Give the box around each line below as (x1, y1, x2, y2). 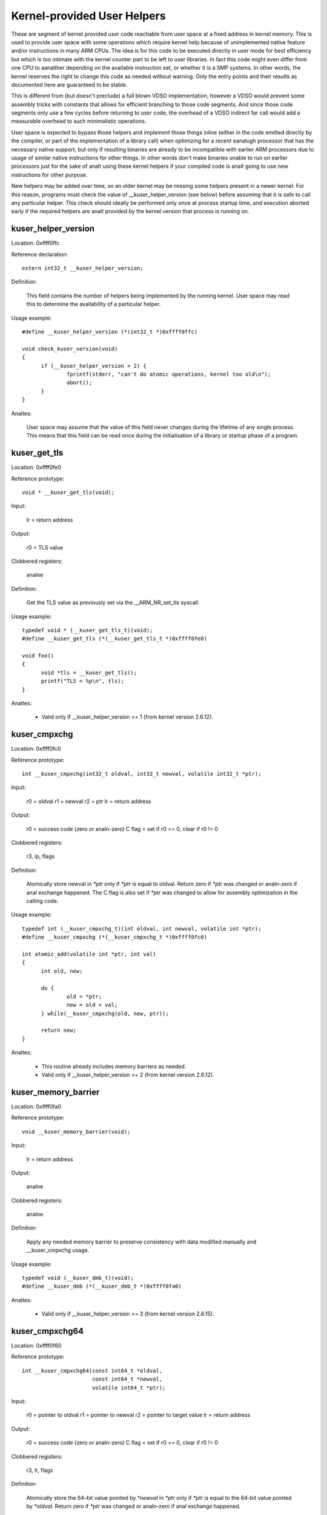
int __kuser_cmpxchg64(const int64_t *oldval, (22, 1367, 163, 1374)
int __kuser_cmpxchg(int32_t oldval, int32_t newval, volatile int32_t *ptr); (22, 770, 262, 777)
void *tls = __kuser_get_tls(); (41, 669, 137, 676)
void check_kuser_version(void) (22, 345, 118, 352)
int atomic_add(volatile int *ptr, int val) (22, 950, 157, 957)
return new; (41, 1027, 77, 1034)
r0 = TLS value (26, 544, 64, 551)
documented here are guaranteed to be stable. (11, 81, 128, 88)
